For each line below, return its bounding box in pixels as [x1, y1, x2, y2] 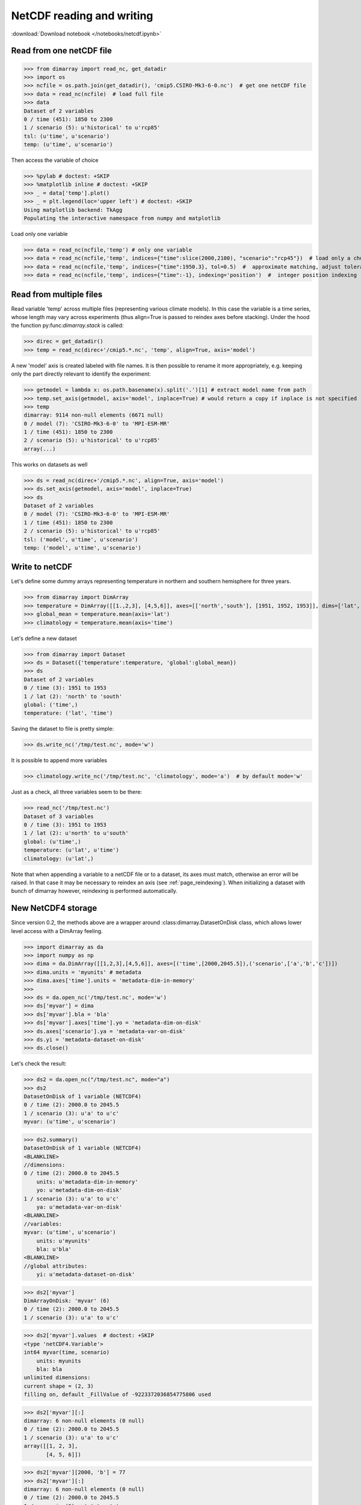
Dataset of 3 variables [23, 813, 94, 820]
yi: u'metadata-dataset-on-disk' [36, 1271, 135, 1278]
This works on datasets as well [11, 461, 88, 468]
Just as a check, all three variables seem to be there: [11, 789, 143, 796]
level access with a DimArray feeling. [11, 927, 103, 934]
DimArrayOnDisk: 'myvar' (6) [23, 1297, 110, 1305]
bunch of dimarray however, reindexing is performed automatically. [11, 887, 177, 895]
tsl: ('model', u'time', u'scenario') [23, 536, 138, 543]
